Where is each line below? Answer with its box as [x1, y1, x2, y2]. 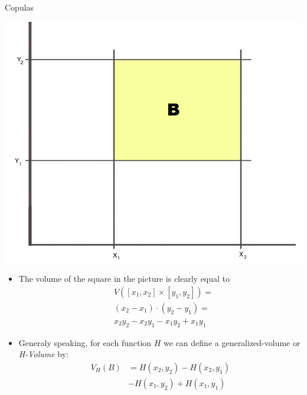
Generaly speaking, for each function [18, 336, 152, 348]
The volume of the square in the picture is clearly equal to [18, 272, 230, 285]
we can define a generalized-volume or [164, 336, 301, 348]
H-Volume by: [18, 348, 69, 360]
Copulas [5, 1, 34, 13]
